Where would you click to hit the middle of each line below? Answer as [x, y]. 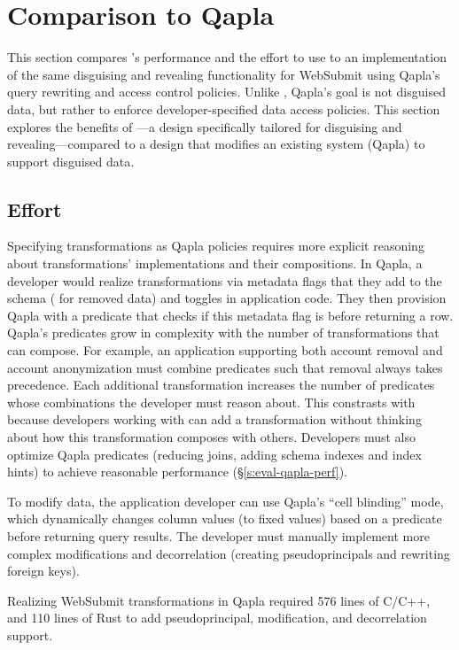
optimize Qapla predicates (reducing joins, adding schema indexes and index [214, 454]
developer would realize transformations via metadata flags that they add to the [225, 280]
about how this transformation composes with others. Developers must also [212, 437]
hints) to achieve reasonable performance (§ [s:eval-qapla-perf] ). [178, 472]
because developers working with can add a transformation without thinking [214, 419]
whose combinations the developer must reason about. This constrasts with [211, 402]
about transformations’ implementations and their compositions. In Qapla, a [215, 263]
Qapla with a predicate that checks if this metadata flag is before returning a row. [230, 315]
